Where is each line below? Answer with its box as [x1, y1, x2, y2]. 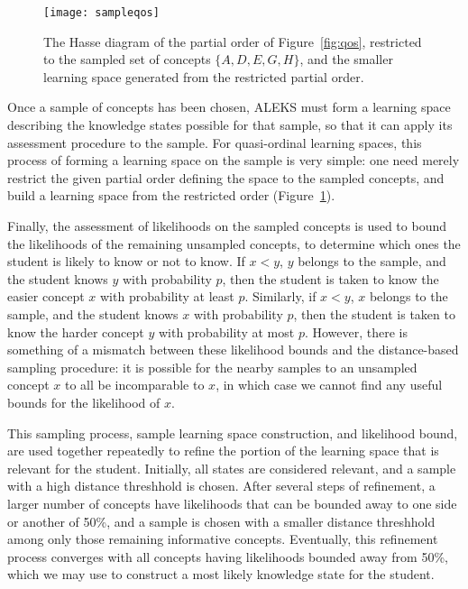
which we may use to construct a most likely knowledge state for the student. [7, 565, 435, 584]
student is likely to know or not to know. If [7, 252, 245, 271]
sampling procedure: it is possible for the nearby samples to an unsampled [7, 357, 418, 376]
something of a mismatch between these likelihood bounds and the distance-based [7, 340, 459, 359]
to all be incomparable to [65, 375, 205, 394]
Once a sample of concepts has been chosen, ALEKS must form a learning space [7, 97, 451, 116]
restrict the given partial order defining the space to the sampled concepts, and [7, 168, 445, 187]
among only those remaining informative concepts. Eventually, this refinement [7, 529, 438, 548]
